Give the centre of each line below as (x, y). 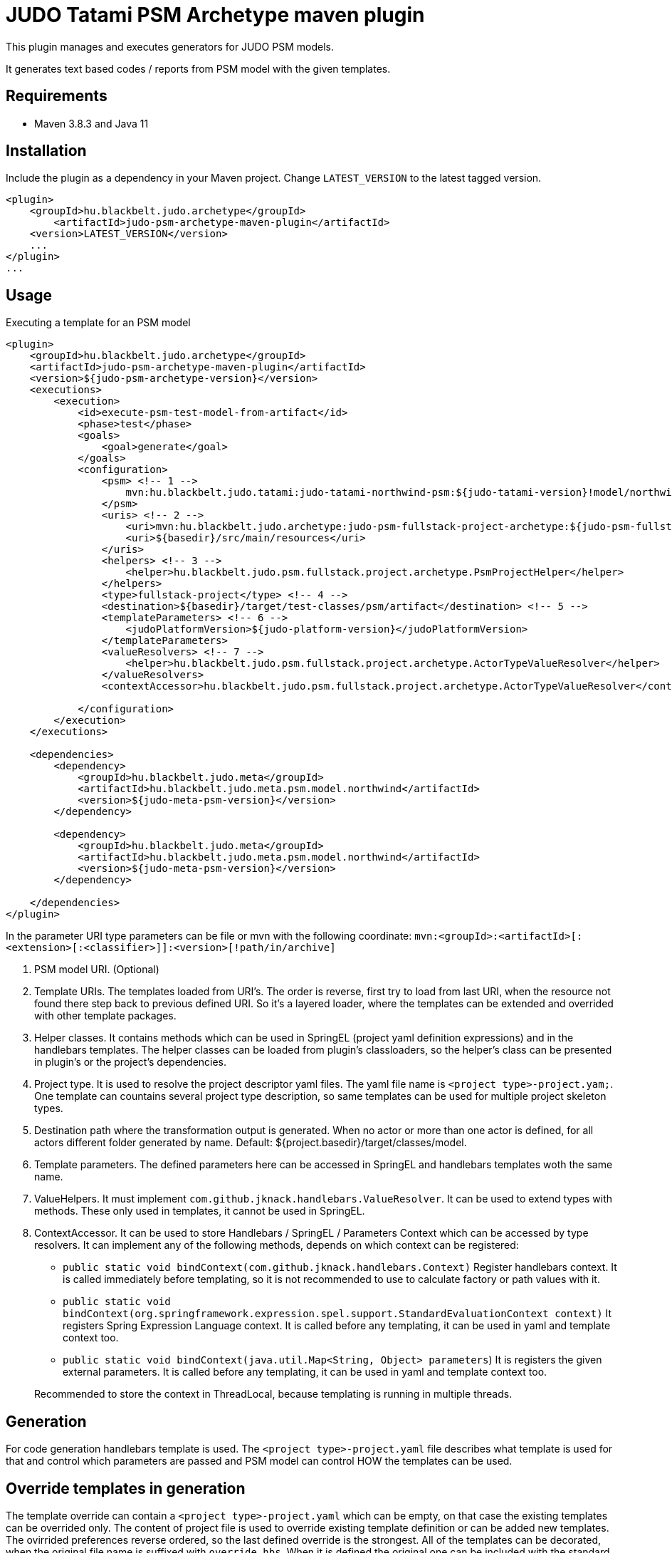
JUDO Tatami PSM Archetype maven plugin (215, 15)
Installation (46, 151)
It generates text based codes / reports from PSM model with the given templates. (198, 68)
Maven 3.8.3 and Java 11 (91, 123)
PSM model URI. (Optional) (97, 970)
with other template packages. (105, 1016)
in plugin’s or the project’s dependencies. (131, 1062)
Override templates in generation (126, 1488)
